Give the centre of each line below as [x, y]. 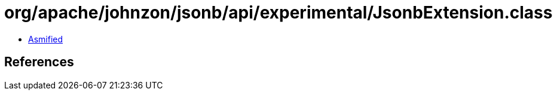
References [39, 62]
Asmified [46, 39]
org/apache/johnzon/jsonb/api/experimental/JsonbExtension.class [278, 13]
